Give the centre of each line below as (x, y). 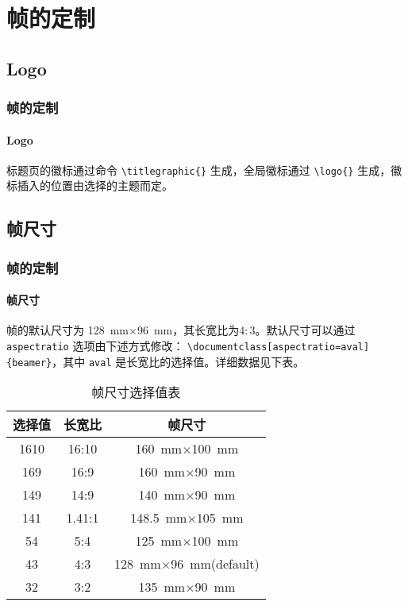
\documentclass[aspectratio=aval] (279, 347)
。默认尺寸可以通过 (305, 330)
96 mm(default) (215, 564)
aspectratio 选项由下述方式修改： (95, 346)
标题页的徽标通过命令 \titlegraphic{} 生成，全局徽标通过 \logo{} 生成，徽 (204, 170)
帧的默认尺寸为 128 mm (67, 330)
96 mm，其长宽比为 (188, 330)
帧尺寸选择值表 (136, 392)
